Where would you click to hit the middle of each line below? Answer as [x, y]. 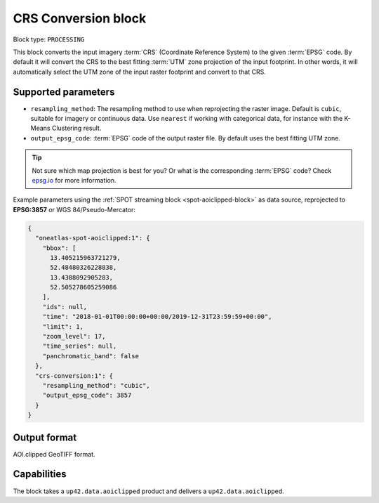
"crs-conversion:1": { [74, 375]
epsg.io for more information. [74, 180]
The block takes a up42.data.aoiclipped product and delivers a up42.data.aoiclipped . [148, 491]
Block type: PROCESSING [49, 39]
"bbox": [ [59, 248]
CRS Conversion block [80, 18]
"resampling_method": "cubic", [96, 385]
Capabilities [40, 474]
